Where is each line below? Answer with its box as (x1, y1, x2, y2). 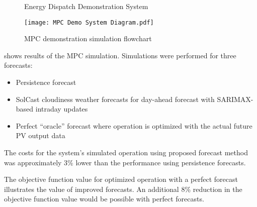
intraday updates (35, 103, 88, 114)
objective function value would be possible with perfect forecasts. (4, 193, 204, 204)
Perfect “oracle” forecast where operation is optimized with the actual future (16, 120, 252, 131)
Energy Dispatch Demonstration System (24, 1, 148, 11)
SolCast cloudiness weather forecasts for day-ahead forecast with (16, 93, 215, 104)
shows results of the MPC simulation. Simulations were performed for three (4, 50, 236, 60)
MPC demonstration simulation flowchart (24, 33, 152, 44)
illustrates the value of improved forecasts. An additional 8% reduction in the (4, 183, 242, 194)
